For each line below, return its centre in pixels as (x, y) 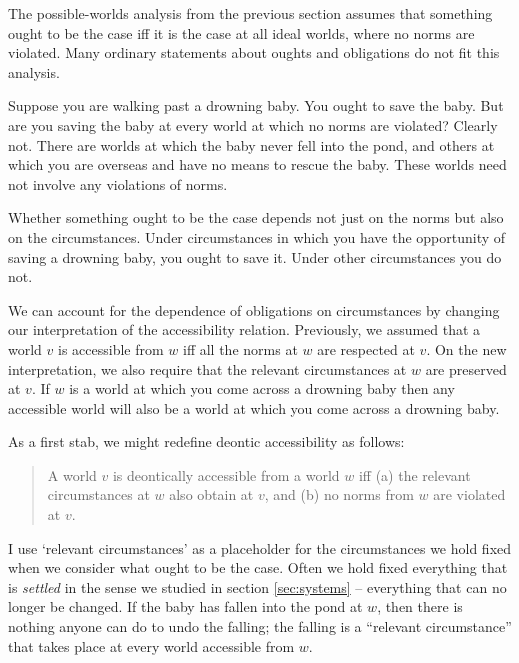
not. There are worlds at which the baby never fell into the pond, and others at (251, 144)
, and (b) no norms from (339, 494)
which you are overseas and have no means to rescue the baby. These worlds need (257, 164)
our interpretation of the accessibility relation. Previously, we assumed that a (244, 329)
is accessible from (111, 348)
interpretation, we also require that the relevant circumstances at (207, 368)
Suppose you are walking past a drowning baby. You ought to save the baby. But (256, 105)
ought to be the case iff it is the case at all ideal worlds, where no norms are (241, 32)
